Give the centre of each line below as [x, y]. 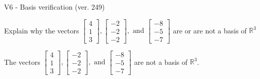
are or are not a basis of [210, 30]
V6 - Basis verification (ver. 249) [55, 7]
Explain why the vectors [42, 30]
